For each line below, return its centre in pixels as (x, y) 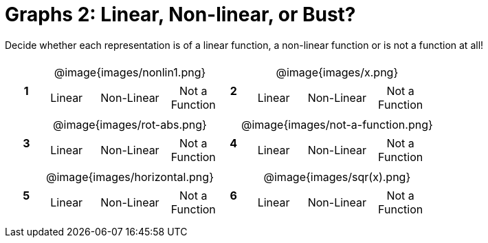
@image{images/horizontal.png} (130, 177)
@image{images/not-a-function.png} (337, 124)
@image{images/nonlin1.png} (130, 72)
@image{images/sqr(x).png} (337, 177)
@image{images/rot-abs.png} (130, 124)
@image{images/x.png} (337, 72)
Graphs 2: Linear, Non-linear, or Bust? (180, 14)
